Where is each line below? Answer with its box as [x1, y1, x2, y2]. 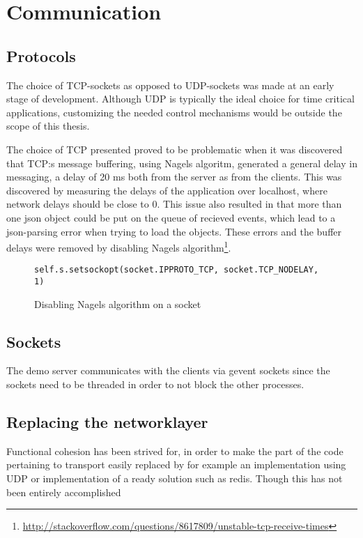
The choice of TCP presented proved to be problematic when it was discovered [6, 141, 343, 156]
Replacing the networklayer [6, 411, 208, 433]
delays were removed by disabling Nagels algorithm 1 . [6, 238, 231, 254]
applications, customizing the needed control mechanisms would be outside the [6, 105, 342, 119]
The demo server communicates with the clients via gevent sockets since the [6, 363, 330, 378]
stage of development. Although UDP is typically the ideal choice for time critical [6, 91, 355, 106]
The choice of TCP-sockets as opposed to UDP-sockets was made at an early [6, 77, 334, 92]
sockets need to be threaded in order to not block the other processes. [6, 377, 304, 392]
